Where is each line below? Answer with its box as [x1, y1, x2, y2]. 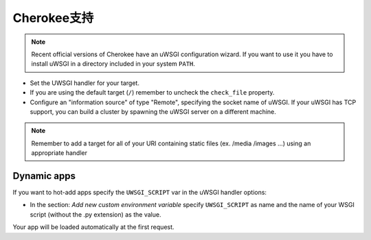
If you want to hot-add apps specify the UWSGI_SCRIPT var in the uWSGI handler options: [12, 188, 267, 196]
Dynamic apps [12, 170, 76, 182]
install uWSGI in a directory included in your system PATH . [31, 60, 196, 68]
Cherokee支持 [12, 10, 94, 25]
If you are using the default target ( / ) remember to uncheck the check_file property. [30, 88, 275, 97]
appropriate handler [31, 149, 88, 157]
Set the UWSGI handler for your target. [30, 79, 140, 87]
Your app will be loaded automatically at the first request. [12, 223, 175, 231]
